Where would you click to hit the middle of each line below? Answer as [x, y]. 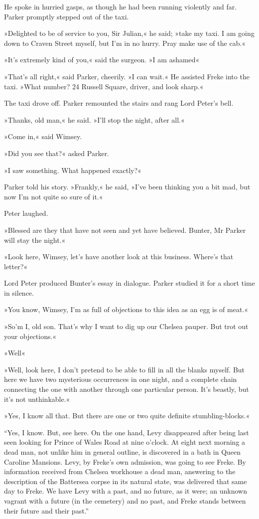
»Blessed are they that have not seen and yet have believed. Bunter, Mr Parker [125, 230]
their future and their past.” [47, 510]
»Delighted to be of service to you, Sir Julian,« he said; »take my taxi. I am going [129, 33]
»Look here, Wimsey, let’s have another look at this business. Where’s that [119, 257]
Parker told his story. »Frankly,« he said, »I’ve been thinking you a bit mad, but [127, 187]
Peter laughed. [26, 213]
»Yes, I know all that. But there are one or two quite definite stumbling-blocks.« [127, 416]
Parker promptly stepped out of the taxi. [66, 16]
